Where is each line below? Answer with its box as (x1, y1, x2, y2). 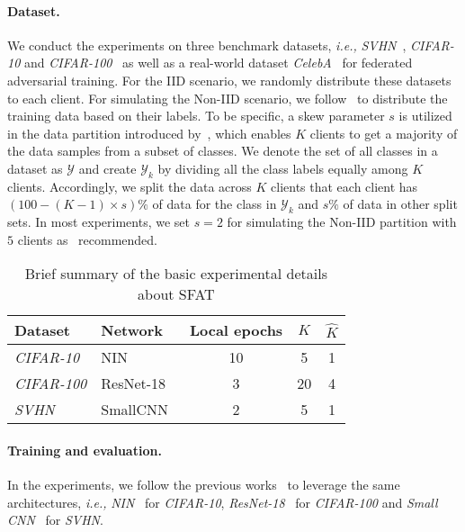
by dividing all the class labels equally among (157, 158, 408, 177)
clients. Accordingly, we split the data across (7, 176, 252, 195)
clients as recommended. (17, 230, 158, 248)
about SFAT (138, 284, 215, 305)
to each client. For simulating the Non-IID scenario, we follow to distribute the (7, 88, 448, 107)
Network (101, 320, 164, 341)
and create (78, 158, 137, 177)
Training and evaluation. (7, 440, 162, 459)
